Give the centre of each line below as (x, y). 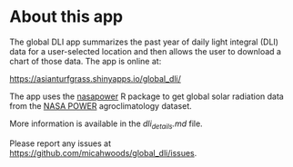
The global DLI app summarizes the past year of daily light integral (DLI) (144, 42)
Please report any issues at (61, 143)
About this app (66, 17)
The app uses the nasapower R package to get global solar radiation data (146, 96)
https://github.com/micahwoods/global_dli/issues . (103, 152)
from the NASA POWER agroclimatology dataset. (101, 105)
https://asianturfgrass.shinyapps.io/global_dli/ (96, 78)
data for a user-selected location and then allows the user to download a (146, 51)
